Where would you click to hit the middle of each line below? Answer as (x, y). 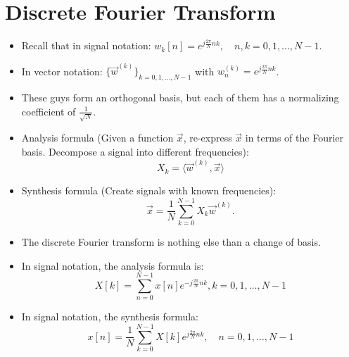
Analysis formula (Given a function (97, 138)
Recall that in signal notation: (86, 45)
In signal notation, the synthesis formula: (110, 317)
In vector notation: (62, 71)
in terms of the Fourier (294, 138)
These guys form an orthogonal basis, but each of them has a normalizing (180, 98)
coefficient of (49, 111)
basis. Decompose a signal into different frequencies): (135, 152)
